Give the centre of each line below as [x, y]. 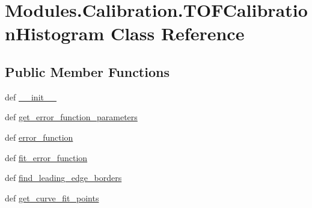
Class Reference [177, 33]
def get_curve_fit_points [52, 197]
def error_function [39, 137]
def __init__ [31, 96]
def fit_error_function [46, 157]
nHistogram [55, 33]
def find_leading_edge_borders [63, 178]
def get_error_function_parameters [71, 117]
